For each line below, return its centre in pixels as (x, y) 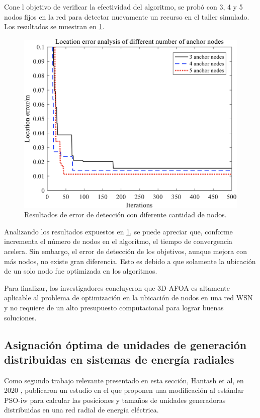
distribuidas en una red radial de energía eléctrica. (81, 410)
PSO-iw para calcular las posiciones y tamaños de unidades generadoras (115, 400)
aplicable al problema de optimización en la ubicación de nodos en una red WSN (128, 298)
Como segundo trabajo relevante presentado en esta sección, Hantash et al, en (124, 380)
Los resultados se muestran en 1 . (54, 26)
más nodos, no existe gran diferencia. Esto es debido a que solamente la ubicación (130, 261)
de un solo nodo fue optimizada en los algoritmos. (81, 271)
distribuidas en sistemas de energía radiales (119, 359)
